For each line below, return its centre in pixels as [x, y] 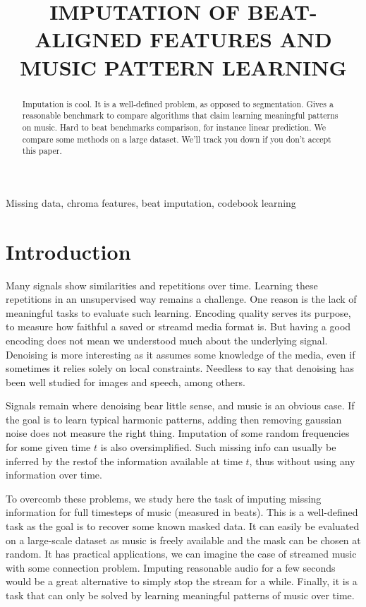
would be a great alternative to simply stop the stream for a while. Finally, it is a [182, 581]
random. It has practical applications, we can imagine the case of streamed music [181, 554]
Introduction [68, 251]
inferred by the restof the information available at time [124, 461]
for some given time [48, 447]
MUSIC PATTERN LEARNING [183, 67]
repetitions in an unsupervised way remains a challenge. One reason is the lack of [181, 299]
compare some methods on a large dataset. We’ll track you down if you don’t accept [177, 139]
